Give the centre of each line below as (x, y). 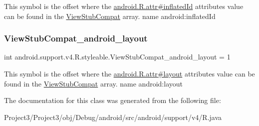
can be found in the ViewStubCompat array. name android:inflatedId (110, 16)
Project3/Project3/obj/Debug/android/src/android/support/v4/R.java (113, 117)
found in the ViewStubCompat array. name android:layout (93, 83)
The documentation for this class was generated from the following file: (113, 100)
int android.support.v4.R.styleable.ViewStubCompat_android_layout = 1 (117, 57)
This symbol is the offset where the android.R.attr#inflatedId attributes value (124, 6)
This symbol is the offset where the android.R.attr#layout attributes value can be (129, 73)
